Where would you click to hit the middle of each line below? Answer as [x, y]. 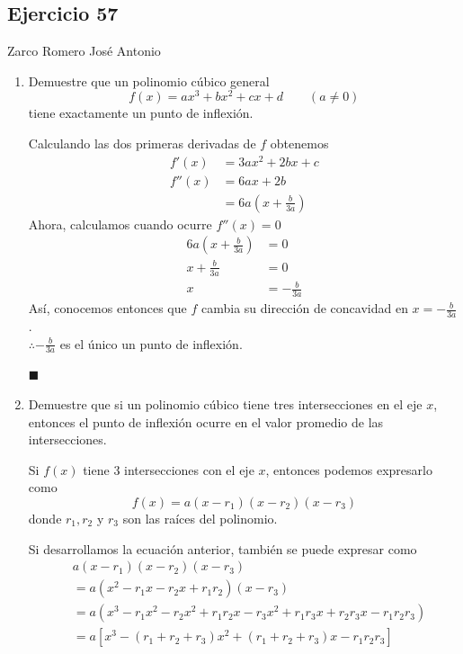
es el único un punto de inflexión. [151, 343]
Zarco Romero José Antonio [84, 51]
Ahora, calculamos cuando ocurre [120, 224]
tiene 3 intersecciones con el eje [169, 469]
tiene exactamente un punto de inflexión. [141, 113]
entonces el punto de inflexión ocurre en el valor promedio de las [206, 421]
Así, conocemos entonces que [107, 308]
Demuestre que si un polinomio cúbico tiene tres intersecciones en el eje [225, 404]
